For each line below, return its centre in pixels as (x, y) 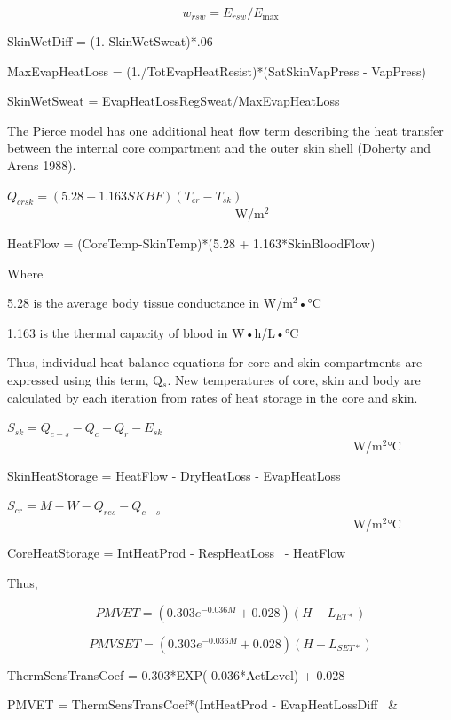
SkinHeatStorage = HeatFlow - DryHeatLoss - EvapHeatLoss (174, 475)
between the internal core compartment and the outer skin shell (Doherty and (219, 148)
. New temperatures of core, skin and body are (294, 379)
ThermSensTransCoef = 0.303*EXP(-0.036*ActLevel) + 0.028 (176, 674)
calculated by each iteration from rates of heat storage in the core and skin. (213, 397)
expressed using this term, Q (85, 379)
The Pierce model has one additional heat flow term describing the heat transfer (225, 130)
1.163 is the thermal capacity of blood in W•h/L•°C (153, 332)
